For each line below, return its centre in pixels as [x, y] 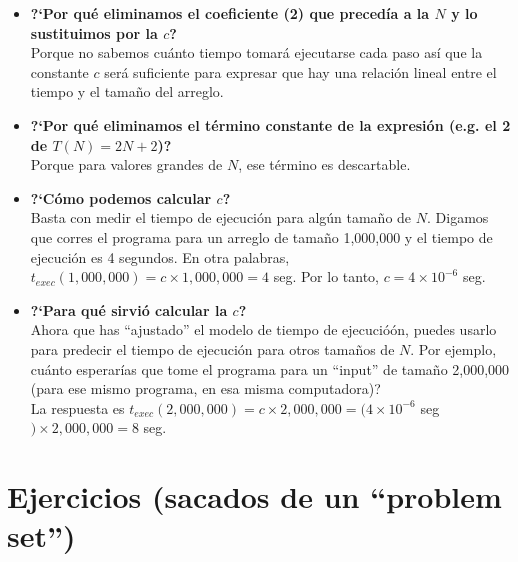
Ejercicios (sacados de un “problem [254, 496]
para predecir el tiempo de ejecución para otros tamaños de [212, 348]
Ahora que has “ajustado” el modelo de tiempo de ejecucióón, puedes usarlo [263, 329]
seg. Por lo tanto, [326, 276]
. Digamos [457, 217]
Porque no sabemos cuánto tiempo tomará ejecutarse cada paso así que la [256, 52]
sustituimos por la [94, 32]
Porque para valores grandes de [126, 164]
